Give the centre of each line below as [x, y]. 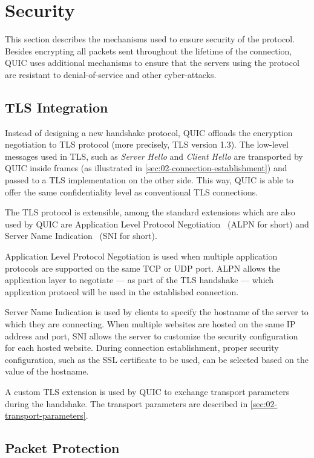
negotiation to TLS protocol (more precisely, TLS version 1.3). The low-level [147, 144]
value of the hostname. [47, 371]
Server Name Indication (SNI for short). [81, 236]
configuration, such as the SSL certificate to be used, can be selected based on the [157, 359]
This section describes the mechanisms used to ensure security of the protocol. [150, 39]
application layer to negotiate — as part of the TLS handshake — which [139, 280]
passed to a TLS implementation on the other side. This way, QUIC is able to [149, 180]
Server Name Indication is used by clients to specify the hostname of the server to [157, 312]
